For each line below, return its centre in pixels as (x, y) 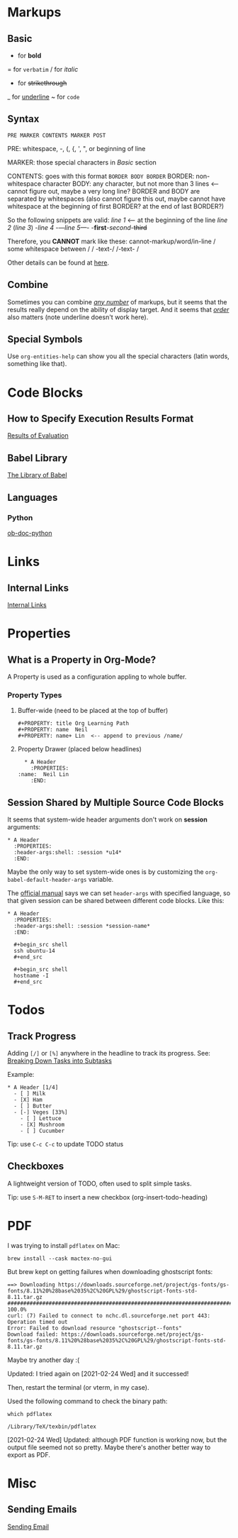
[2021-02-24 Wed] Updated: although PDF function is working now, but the (117, 1439)
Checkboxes (36, 1167)
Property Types (35, 695)
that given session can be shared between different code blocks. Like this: (116, 901)
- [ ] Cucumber (42, 1131)
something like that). (37, 364)
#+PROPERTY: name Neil (53, 730)
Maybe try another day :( (44, 1360)
